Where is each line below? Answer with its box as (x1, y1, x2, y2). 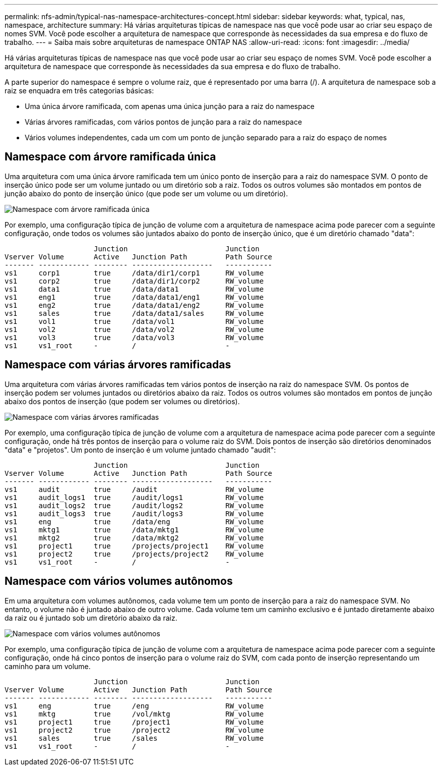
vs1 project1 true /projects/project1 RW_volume (5, 541, 264, 550)
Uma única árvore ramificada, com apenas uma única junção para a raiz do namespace (25, 102, 314, 111)
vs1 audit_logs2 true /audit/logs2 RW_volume (5, 501, 264, 510)
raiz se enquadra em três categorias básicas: (5, 86, 154, 95)
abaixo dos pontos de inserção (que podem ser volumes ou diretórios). (5, 397, 240, 406)
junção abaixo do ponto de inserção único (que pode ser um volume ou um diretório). (5, 189, 288, 198)
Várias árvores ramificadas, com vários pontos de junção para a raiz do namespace (25, 118, 302, 126)
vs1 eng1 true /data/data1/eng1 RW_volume (5, 293, 264, 301)
